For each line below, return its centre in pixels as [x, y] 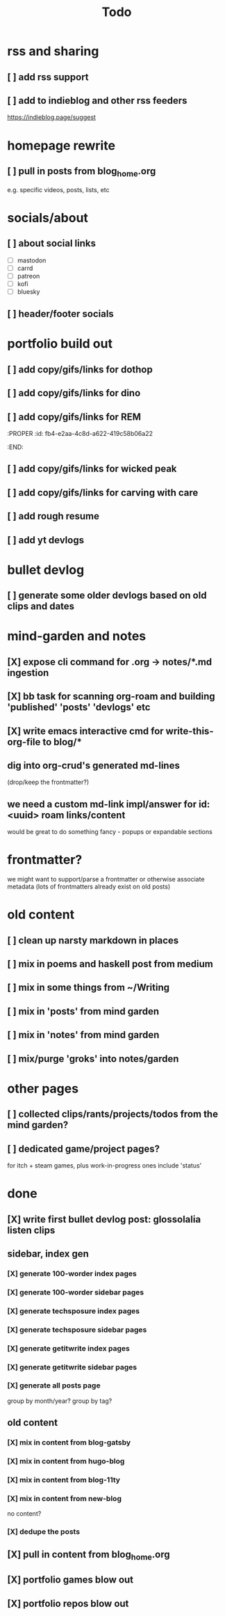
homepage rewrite [61, 145]
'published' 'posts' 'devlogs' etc [79, 707]
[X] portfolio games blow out [70, 1580]
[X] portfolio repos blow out [68, 1603]
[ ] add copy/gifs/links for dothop [80, 369]
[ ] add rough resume [53, 516]
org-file [24, 742]
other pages [43, 1089]
